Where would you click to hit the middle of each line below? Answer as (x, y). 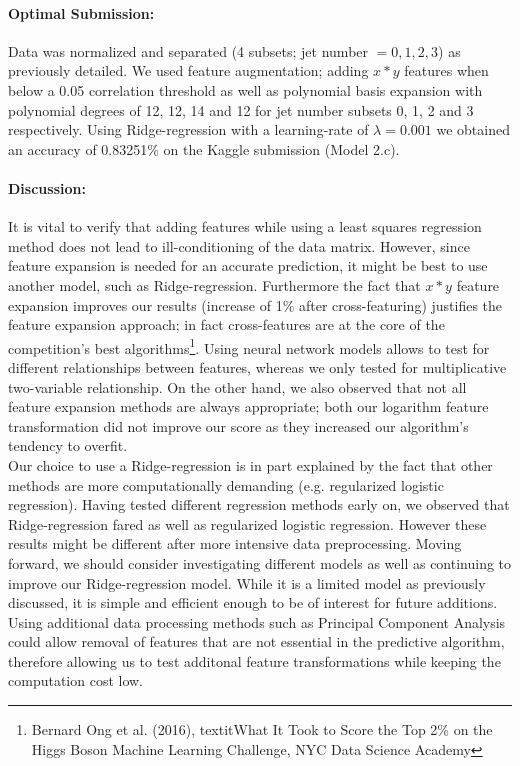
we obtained (473, 129)
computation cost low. (76, 680)
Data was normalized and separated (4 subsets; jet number (188, 50)
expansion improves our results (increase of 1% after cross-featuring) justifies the (255, 304)
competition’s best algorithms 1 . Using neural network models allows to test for (249, 346)
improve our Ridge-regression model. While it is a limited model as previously (247, 582)
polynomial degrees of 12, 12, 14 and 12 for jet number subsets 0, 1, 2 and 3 (241, 109)
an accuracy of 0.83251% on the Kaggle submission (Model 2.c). (204, 148)
